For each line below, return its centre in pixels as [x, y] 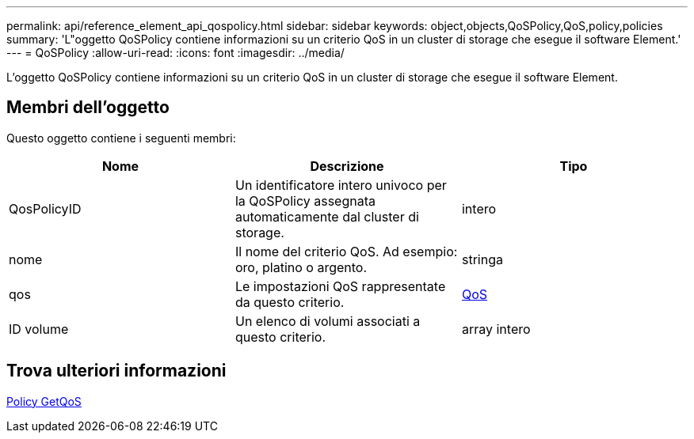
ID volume [39, 329]
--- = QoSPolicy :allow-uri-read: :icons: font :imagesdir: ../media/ [175, 53]
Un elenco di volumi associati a [328, 321]
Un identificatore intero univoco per [341, 185]
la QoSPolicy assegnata [305, 201]
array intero [496, 329]
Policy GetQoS [44, 401]
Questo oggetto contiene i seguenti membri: [121, 138]
